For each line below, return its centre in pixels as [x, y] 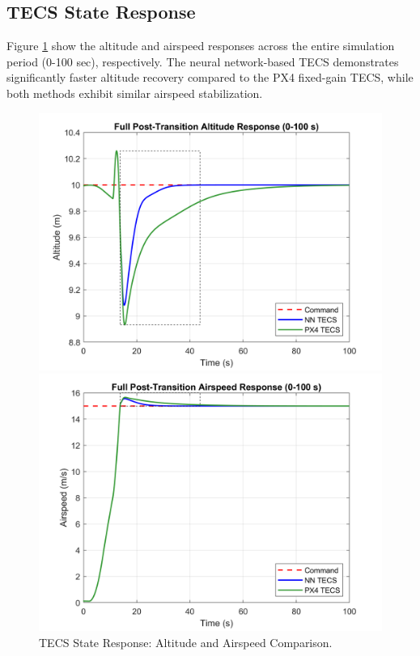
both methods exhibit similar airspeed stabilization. [135, 93]
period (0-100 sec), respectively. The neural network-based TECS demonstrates [203, 61]
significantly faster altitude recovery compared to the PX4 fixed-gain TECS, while [210, 77]
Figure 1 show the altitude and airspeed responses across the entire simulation [201, 46]
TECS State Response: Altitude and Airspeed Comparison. [186, 642]
